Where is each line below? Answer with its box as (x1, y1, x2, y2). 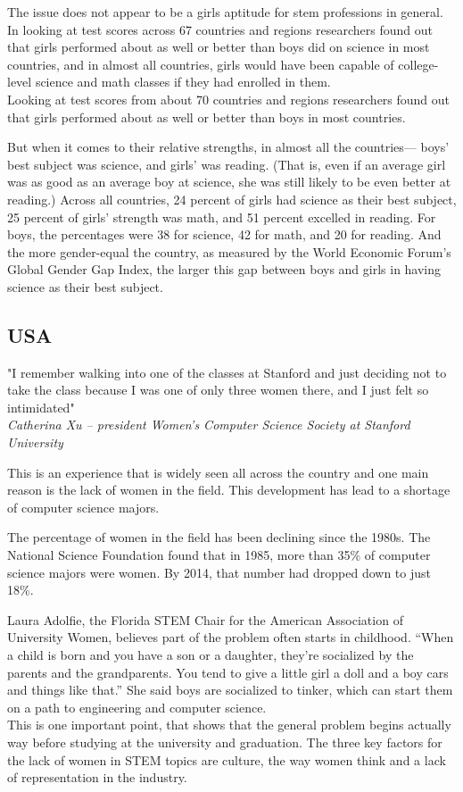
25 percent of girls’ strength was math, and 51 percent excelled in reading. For (7, 207, 436, 226)
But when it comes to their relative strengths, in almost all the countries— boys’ (7, 138, 450, 156)
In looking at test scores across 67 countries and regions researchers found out (7, 20, 433, 38)
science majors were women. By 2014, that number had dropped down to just (7, 563, 432, 581)
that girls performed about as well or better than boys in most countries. (7, 107, 406, 126)
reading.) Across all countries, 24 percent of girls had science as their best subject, (7, 189, 457, 208)
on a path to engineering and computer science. (7, 697, 267, 716)
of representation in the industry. (7, 768, 187, 787)
